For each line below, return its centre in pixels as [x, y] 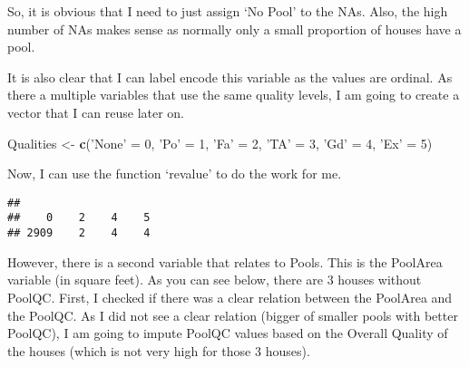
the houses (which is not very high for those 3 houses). [159, 350]
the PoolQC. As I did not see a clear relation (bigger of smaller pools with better [233, 315]
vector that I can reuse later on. [96, 112]
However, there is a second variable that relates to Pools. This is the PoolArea [225, 261]
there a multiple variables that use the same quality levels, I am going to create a [234, 95]
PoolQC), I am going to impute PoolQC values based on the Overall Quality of [228, 333]
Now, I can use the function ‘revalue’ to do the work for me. [175, 174]
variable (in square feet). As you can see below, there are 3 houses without [215, 280]
